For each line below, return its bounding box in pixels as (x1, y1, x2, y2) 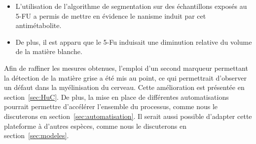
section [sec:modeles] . (4, 130, 69, 141)
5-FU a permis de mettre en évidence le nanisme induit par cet (15, 10, 206, 21)
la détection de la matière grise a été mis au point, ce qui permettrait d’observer (4, 72, 247, 83)
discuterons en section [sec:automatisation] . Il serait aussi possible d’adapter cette (4, 111, 252, 121)
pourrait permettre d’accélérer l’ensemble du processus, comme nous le (4, 101, 218, 112)
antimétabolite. (15, 20, 62, 30)
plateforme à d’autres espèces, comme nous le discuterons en (4, 120, 186, 131)
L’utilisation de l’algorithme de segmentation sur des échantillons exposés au (15, 1, 247, 11)
